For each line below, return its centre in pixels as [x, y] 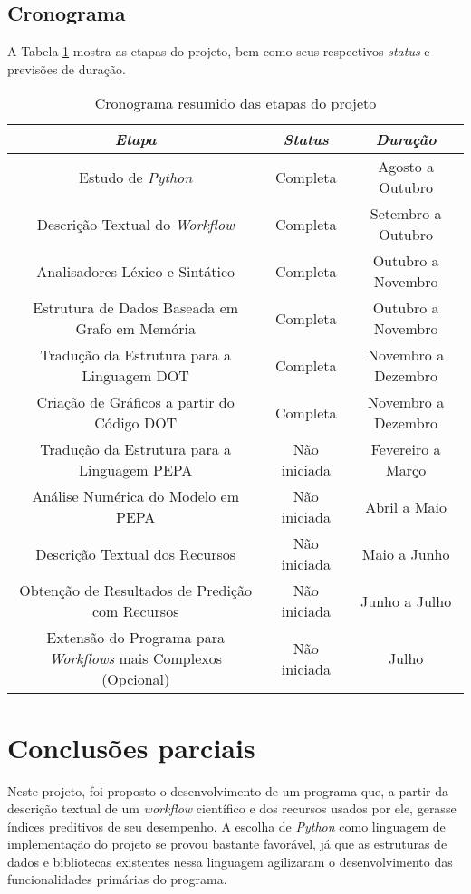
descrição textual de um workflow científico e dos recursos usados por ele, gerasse [232, 808]
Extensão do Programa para [136, 638]
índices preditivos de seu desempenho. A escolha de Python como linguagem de [226, 826]
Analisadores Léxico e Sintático [136, 271]
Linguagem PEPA [136, 470]
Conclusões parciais [131, 747]
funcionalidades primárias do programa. [117, 879]
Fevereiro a [406, 449]
